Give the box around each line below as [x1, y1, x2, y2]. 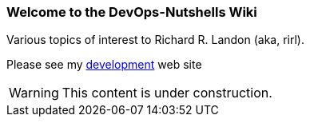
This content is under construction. [62, 85, 272, 101]
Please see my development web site [6, 58, 202, 72]
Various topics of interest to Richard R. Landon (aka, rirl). [6, 33, 304, 47]
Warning [9, 85, 59, 101]
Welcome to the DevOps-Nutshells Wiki [6, 4, 257, 20]
